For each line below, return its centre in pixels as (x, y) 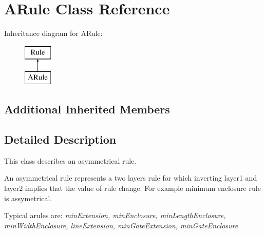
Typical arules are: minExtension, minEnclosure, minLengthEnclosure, (115, 215)
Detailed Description (60, 139)
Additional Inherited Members (87, 109)
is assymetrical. (28, 198)
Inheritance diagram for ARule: (53, 33)
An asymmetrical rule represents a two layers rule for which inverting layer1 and (131, 178)
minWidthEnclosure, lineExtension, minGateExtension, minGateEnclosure (121, 225)
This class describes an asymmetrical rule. (70, 160)
